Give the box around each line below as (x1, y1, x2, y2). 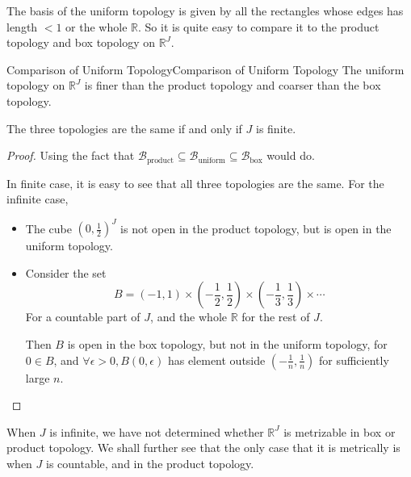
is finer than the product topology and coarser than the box (84, 77, 381, 94)
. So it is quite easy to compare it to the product (138, 18, 380, 35)
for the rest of (241, 308, 310, 325)
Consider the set (25, 264, 107, 281)
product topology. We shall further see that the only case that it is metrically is (6, 439, 401, 456)
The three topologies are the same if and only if (6, 119, 242, 136)
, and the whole (150, 308, 227, 325)
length (6, 18, 38, 35)
